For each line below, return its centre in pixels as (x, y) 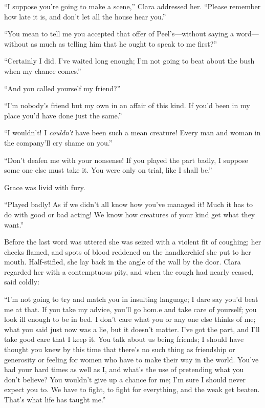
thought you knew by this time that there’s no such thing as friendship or (120, 349)
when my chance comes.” (43, 70)
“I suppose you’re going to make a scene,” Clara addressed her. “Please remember (132, 6)
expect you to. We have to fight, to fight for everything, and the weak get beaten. (132, 389)
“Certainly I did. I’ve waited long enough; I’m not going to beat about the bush (129, 61)
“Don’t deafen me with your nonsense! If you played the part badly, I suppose (126, 160)
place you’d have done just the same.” (63, 115)
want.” (14, 224)
